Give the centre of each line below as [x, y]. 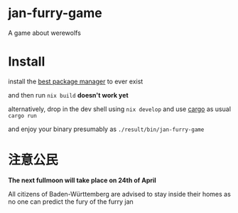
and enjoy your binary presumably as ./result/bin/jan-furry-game [106, 129]
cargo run [23, 115]
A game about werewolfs [44, 33]
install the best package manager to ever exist [76, 81]
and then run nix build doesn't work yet [68, 95]
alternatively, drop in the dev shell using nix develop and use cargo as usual [120, 109]
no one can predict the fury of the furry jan [71, 202]
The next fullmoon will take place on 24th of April [82, 180]
